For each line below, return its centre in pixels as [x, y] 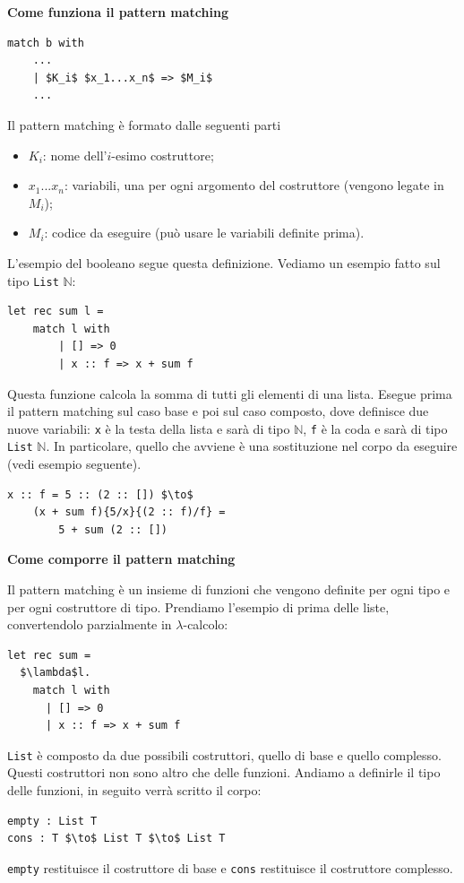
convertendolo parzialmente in [90, 624]
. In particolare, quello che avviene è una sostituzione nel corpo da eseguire [252, 446]
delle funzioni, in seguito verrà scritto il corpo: [134, 790]
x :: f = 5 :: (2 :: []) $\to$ [100, 494]
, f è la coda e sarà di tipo [375, 428]
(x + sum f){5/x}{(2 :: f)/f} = [129, 512]
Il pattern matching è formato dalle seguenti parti [144, 124]
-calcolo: [206, 624]
